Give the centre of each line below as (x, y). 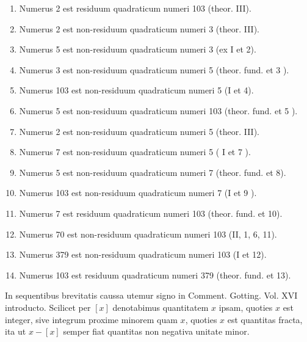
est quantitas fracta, (265, 319)
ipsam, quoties (246, 307)
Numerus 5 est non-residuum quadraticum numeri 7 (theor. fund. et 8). (153, 172)
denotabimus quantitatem (161, 307)
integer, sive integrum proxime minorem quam (91, 319)
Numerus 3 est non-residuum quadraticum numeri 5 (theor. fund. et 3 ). (154, 69)
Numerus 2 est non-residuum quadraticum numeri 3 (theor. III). (139, 28)
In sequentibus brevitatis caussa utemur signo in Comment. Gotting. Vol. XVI (151, 295)
